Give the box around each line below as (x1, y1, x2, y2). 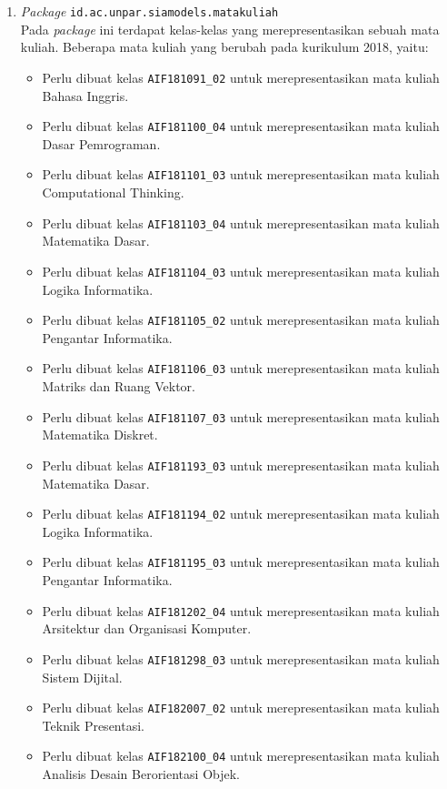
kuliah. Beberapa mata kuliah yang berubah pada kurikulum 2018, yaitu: (20, 37, 429, 56)
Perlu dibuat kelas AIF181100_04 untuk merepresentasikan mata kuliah (42, 116, 440, 136)
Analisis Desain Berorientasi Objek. (42, 764, 240, 783)
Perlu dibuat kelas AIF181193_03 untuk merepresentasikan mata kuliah (42, 455, 440, 474)
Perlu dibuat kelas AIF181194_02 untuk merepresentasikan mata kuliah (42, 504, 440, 523)
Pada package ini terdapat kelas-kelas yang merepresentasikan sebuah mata (20, 19, 440, 38)
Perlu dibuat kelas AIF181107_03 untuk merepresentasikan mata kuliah (42, 407, 440, 426)
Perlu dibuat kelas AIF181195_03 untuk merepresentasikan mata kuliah (42, 552, 440, 572)
